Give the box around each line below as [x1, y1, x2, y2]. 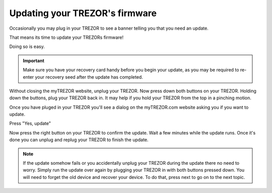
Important [23, 57, 45, 63]
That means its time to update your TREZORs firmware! [9, 34, 123, 40]
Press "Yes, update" [9, 120, 51, 126]
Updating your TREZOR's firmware [9, 8, 157, 19]
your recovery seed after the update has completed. [35, 74, 143, 80]
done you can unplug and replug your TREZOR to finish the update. [9, 137, 149, 143]
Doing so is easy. [9, 43, 45, 50]
